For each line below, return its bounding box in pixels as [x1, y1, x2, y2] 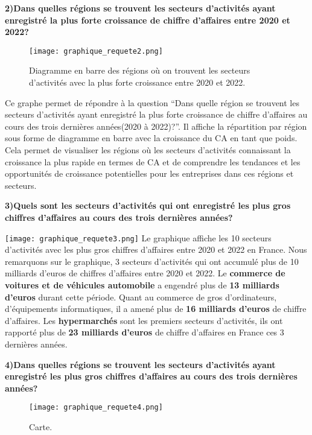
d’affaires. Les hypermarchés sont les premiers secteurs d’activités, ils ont [5, 314, 283, 326]
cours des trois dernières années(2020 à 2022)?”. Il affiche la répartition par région [5, 119, 307, 132]
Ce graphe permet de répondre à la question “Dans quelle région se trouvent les [5, 96, 299, 109]
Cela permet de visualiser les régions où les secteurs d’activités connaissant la [5, 144, 291, 156]
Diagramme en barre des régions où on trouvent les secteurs [29, 64, 250, 77]
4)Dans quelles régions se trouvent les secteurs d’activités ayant [5, 358, 276, 370]
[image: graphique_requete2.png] [29, 46, 163, 56]
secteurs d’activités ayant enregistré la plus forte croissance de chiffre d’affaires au [5, 108, 308, 121]
